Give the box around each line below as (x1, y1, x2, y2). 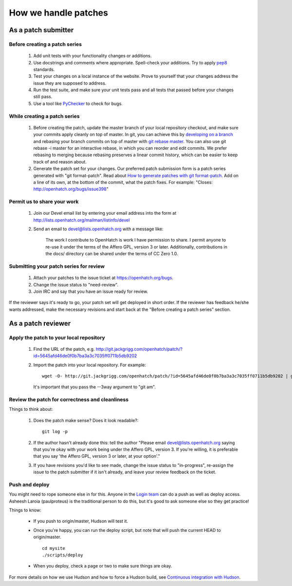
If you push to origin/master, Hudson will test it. (33, 518, 128, 524)
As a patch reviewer (9, 319, 71, 327)
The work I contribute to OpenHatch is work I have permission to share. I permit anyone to (45, 237, 226, 243)
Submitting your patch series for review (9, 263, 105, 269)
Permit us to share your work (9, 198, 79, 205)
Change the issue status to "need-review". (33, 282, 119, 287)
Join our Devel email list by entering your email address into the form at (33, 210, 177, 216)
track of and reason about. (33, 159, 87, 164)
